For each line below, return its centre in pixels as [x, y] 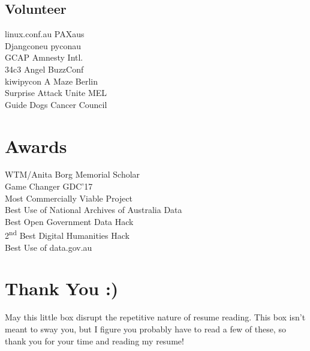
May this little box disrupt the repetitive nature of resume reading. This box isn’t [155, 317]
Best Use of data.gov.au [49, 247]
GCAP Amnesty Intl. [44, 57]
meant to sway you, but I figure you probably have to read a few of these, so [145, 329]
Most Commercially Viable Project [69, 198]
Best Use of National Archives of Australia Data [94, 210]
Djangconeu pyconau [43, 45]
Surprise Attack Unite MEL [56, 93]
